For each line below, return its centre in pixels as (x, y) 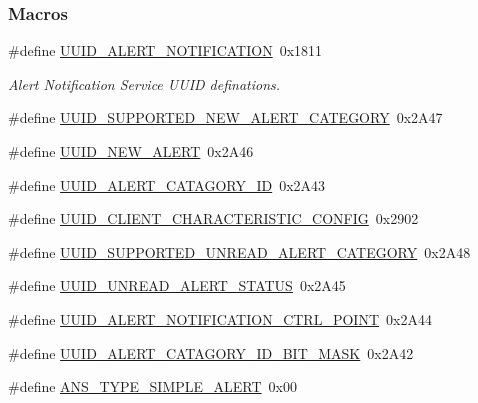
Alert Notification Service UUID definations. (144, 83)
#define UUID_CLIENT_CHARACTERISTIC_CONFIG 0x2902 (213, 218)
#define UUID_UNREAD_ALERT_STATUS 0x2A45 (177, 285)
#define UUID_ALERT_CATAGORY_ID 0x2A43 (167, 184)
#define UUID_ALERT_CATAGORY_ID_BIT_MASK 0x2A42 (211, 352)
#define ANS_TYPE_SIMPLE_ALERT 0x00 (153, 386)
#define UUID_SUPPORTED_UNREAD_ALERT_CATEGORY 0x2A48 (239, 251)
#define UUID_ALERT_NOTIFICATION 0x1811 (165, 50)
